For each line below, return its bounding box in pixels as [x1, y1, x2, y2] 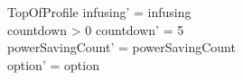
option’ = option [7, 55, 99, 74]
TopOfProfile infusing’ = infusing [7, 3, 192, 21]
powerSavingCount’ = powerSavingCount [7, 38, 236, 57]
